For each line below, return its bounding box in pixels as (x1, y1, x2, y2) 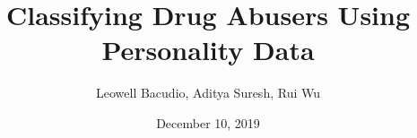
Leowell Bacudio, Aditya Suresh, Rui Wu (96, 83, 320, 102)
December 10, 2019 (156, 113, 260, 132)
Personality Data (101, 31, 315, 68)
